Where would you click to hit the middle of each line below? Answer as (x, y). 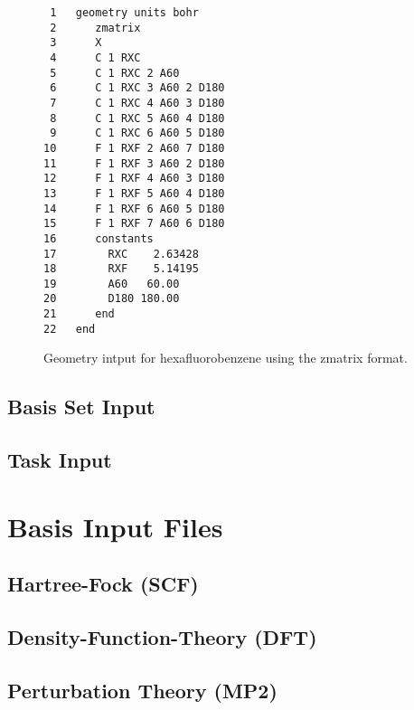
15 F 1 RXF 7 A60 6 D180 (134, 224)
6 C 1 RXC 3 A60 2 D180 (137, 88)
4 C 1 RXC (95, 57)
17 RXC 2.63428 (121, 254)
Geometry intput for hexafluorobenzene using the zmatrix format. (226, 358)
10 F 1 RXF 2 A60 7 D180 (134, 148)
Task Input (60, 460)
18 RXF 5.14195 (121, 269)
